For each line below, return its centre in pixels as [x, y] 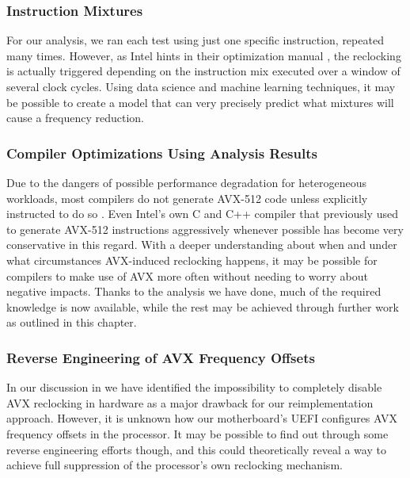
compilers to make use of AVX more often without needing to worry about [187, 275]
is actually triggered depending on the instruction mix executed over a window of [203, 71]
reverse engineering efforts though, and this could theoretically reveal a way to [196, 449]
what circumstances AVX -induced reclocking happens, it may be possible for [192, 260]
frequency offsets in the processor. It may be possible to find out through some [197, 433]
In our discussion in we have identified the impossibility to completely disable [194, 387]
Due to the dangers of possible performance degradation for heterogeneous [186, 182]
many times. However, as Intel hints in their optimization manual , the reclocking [204, 55]
